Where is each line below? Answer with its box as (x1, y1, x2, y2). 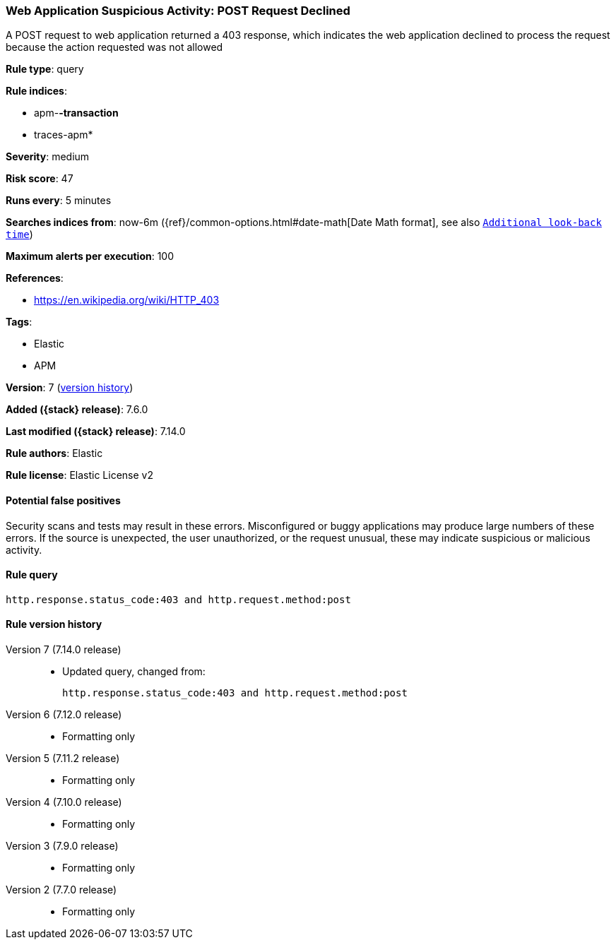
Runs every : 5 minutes (6, 194, 112, 207)
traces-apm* (34, 129, 93, 141)
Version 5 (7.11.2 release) (6, 752, 120, 765)
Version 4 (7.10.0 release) (6, 796, 122, 809)
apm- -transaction (34, 107, 119, 119)
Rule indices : (6, 85, 67, 97)
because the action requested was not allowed (6, 41, 223, 54)
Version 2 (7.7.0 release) (6, 884, 117, 896)
